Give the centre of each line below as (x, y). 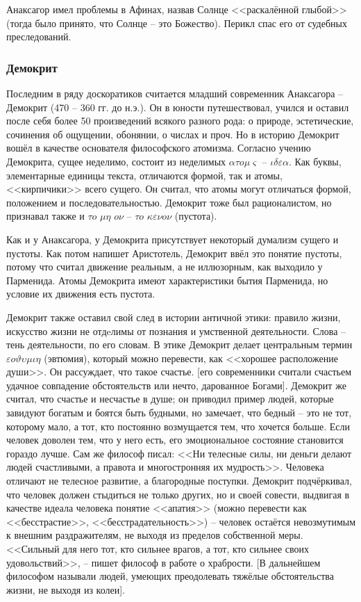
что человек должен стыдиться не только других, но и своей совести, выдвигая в (178, 494)
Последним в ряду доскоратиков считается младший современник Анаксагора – (175, 93)
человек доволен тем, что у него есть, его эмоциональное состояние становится (175, 440)
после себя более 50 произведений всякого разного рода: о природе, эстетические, (180, 121)
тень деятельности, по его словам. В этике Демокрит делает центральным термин (179, 344)
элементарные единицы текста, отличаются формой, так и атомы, (144, 175)
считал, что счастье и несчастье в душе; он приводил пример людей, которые (170, 399)
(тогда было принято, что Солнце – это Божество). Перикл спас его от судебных (177, 23)
